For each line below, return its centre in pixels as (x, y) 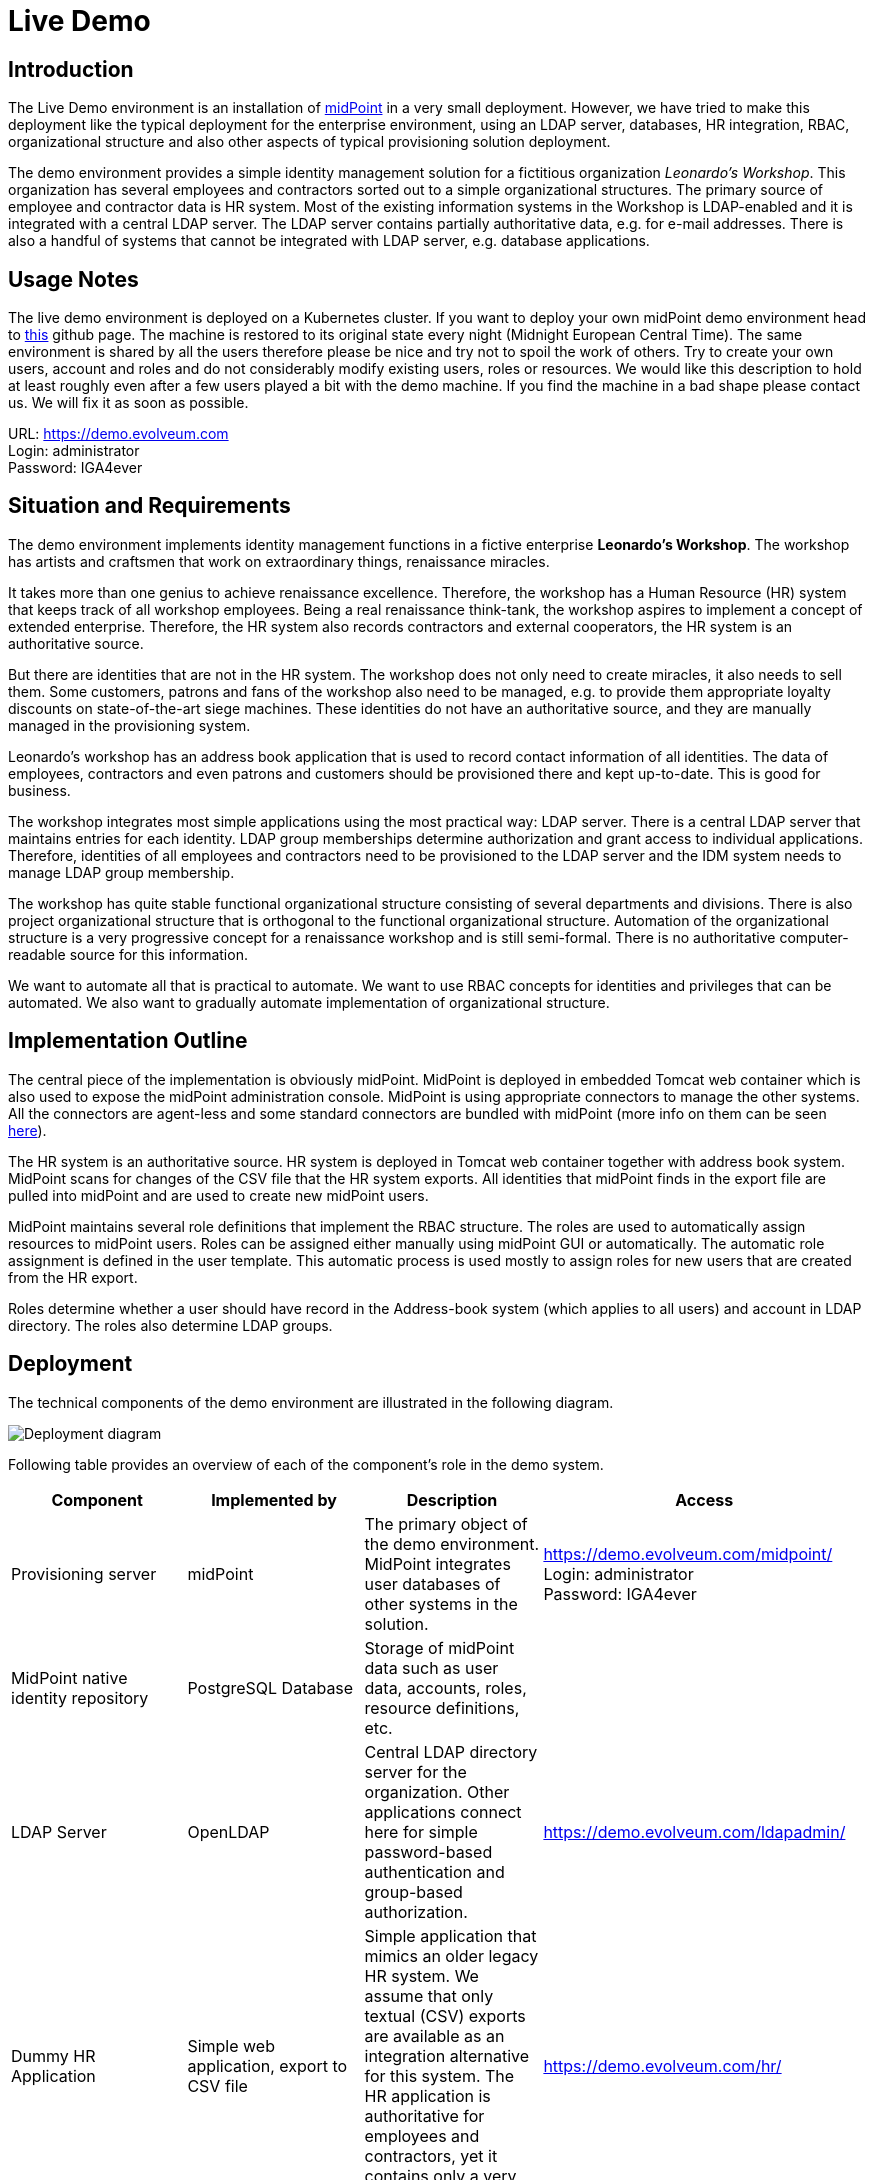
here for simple (421, 1831)
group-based (413, 1891)
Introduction (71, 69)
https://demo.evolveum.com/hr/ (662, 2065)
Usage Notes (73, 279)
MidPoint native (69, 1677)
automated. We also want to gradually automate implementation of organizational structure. (309, 1002)
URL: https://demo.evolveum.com (118, 434)
